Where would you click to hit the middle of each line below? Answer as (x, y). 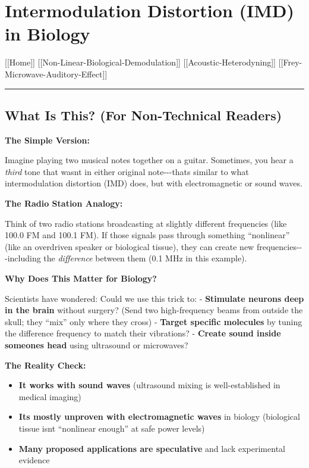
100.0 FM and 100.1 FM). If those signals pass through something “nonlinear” (147, 235)
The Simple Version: (47, 140)
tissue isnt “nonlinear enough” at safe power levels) (112, 428)
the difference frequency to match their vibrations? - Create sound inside (143, 333)
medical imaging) (50, 396)
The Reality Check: (45, 365)
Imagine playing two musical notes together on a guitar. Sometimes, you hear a (149, 160)
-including (23, 258)
